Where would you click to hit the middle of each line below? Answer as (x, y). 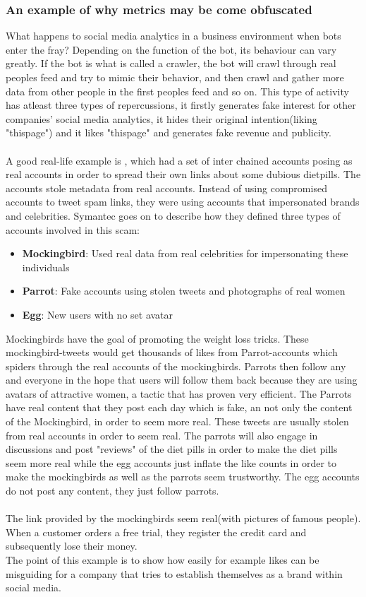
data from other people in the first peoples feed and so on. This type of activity (177, 91)
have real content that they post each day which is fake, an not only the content (179, 407)
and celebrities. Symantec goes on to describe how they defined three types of (173, 215)
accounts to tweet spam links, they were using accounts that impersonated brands (183, 202)
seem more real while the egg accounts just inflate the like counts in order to (171, 462)
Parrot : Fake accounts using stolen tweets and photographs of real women (184, 291)
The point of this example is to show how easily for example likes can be (163, 560)
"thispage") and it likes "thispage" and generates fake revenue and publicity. (169, 132)
